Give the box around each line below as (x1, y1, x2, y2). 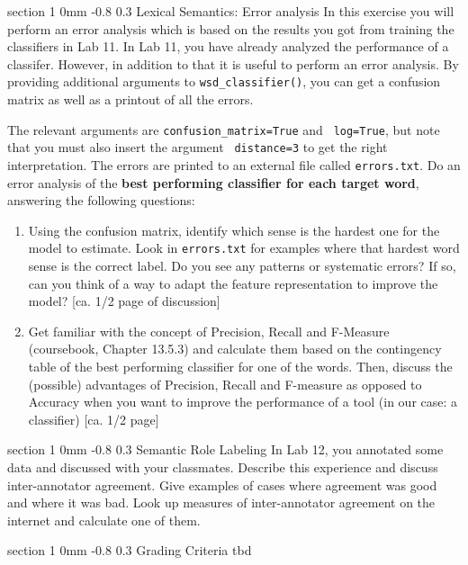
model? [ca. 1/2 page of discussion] (28, 291, 220, 310)
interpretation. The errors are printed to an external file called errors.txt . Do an (7, 155, 461, 174)
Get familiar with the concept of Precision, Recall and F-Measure (28, 321, 390, 340)
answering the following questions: (7, 191, 195, 210)
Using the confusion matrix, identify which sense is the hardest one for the (28, 220, 440, 239)
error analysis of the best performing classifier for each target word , (7, 173, 419, 192)
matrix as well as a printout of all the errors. (7, 90, 254, 109)
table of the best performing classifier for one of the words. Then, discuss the (28, 357, 453, 375)
